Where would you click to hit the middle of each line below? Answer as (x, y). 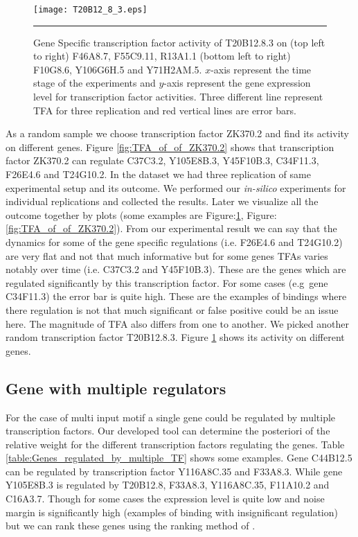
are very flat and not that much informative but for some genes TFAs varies (167, 255)
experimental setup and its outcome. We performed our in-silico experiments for (176, 187)
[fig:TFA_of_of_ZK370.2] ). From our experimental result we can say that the (171, 228)
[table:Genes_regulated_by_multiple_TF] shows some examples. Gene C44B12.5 (179, 458)
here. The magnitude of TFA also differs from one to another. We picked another (177, 323)
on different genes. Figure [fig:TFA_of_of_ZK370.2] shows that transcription (170, 147)
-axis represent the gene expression (237, 83)
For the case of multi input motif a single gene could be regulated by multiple (171, 417)
